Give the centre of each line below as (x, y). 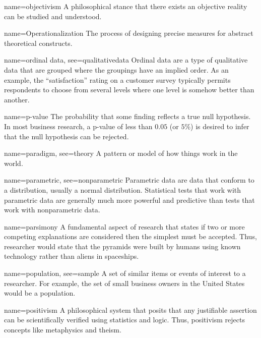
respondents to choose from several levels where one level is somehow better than (129, 90)
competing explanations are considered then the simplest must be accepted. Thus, (130, 236)
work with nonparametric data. (52, 210)
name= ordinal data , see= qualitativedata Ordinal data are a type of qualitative (126, 60)
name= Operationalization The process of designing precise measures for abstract (129, 33)
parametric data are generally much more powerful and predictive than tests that (129, 200)
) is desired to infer (220, 126)
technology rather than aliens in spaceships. (72, 256)
